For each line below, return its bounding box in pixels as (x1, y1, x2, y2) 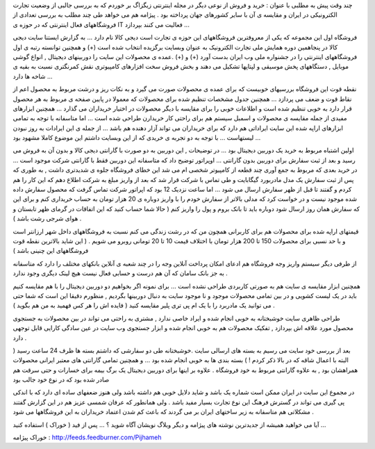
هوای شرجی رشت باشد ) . (12, 214, 82, 222)
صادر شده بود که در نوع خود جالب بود (12, 375, 110, 384)
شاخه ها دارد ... (12, 72, 53, 80)
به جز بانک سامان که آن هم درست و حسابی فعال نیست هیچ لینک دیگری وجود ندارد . (12, 269, 228, 277)
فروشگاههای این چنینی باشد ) (12, 247, 89, 255)
